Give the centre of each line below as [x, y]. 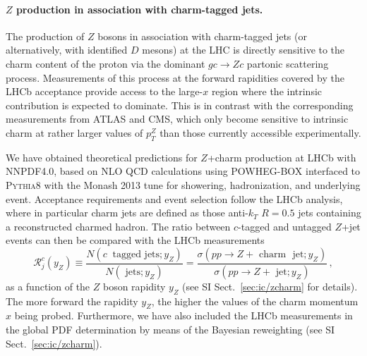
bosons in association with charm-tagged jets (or [202, 36]
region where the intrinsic [267, 91]
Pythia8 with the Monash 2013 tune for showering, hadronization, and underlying [183, 184]
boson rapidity [134, 286]
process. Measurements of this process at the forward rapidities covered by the [175, 77]
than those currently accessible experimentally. [260, 132]
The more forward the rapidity [72, 301]
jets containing [330, 213]
